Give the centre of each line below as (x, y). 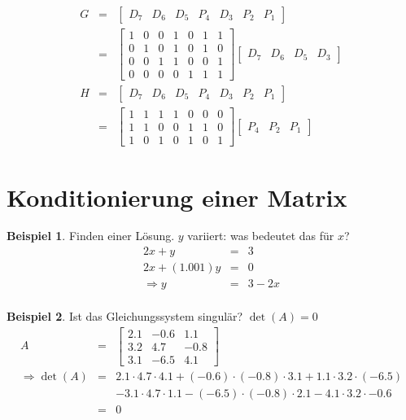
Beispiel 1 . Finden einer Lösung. (91, 236)
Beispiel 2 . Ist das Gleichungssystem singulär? (125, 316)
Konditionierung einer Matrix (177, 197)
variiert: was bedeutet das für (261, 236)
